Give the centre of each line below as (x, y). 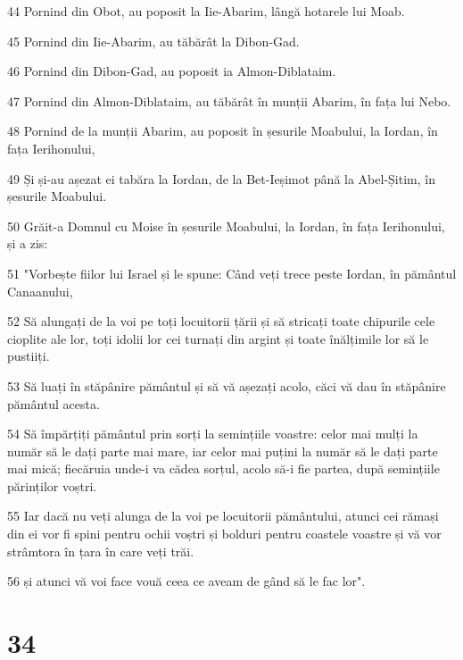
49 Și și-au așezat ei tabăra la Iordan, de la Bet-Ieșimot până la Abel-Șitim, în (221, 178)
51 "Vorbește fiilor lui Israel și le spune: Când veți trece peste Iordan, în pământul (232, 273)
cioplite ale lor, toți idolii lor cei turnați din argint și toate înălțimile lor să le (218, 338)
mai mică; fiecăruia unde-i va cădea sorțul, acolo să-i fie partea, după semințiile (223, 468)
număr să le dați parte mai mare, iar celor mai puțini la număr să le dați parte (223, 451)
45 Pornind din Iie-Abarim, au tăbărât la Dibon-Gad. (153, 41)
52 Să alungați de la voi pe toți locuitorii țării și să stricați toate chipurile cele (221, 321)
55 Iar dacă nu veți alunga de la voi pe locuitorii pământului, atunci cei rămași (223, 516)
